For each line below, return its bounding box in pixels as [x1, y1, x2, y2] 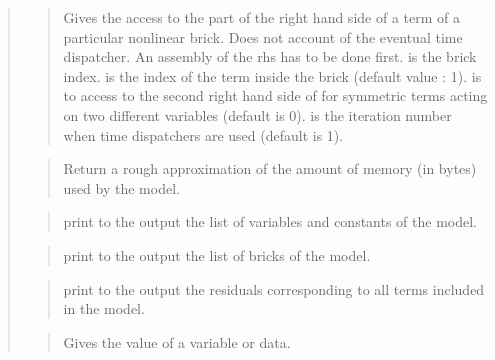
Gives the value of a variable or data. [63, 331, 291, 352]
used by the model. [63, 177, 180, 198]
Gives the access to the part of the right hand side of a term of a [63, 7, 460, 27]
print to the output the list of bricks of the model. [63, 244, 371, 265]
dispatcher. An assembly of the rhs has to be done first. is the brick [63, 46, 477, 67]
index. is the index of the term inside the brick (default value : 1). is [63, 65, 482, 86]
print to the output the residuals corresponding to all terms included [63, 278, 485, 299]
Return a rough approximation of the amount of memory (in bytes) [63, 158, 477, 179]
